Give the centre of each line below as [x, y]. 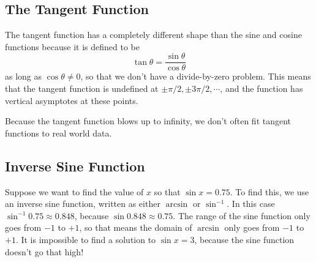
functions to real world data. [58, 133]
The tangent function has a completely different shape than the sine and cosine [153, 35]
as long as [24, 76]
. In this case [251, 204]
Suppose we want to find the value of [74, 191]
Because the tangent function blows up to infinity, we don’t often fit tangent [148, 121]
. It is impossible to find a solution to [86, 239]
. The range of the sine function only [242, 215]
